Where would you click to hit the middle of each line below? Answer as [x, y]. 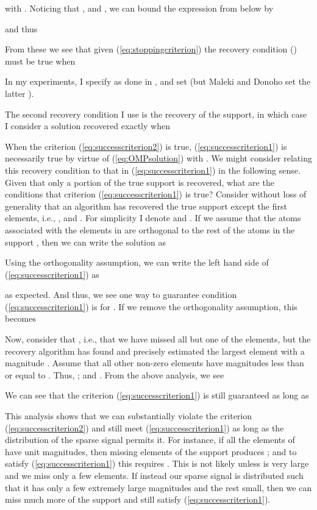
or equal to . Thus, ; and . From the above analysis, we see [115, 374]
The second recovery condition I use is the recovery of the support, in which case [156, 114]
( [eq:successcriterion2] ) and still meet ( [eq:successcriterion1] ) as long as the [144, 427]
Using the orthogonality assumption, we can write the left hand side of [137, 262]
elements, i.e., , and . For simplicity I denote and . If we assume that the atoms [153, 218]
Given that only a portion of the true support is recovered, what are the [140, 182]
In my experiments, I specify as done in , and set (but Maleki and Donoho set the [158, 81]
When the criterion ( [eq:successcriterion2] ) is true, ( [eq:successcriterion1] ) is [146, 146]
